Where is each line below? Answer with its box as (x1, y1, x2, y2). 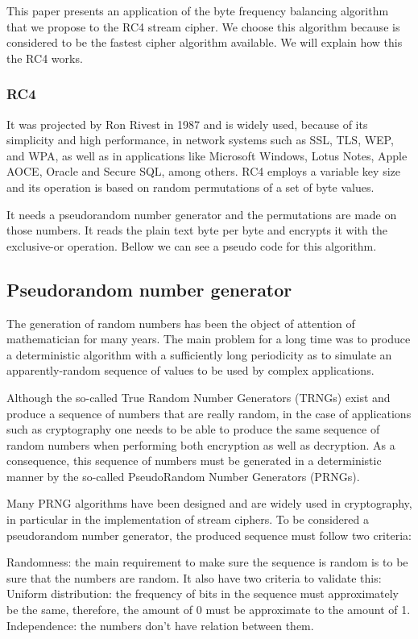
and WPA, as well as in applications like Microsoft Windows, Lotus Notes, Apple (6, 147, 408, 164)
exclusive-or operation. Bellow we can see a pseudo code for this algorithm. (6, 237, 377, 254)
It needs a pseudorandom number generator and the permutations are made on (6, 205, 397, 222)
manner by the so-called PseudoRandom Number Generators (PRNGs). (6, 467, 360, 484)
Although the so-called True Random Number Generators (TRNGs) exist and (6, 388, 391, 405)
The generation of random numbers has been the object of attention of (6, 314, 355, 331)
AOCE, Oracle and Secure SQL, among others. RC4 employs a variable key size (6, 163, 400, 180)
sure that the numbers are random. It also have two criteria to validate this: (6, 569, 382, 586)
